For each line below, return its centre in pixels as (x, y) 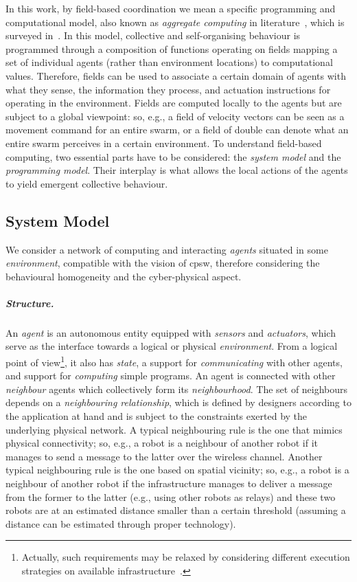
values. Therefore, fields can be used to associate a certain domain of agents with (176, 75)
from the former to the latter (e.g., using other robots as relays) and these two (171, 496)
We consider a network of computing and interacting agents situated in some (167, 249)
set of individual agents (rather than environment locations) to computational (169, 62)
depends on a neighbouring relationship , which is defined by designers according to (178, 402)
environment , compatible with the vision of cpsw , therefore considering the (163, 263)
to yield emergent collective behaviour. (87, 183)
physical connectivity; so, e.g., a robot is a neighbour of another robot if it (162, 443)
